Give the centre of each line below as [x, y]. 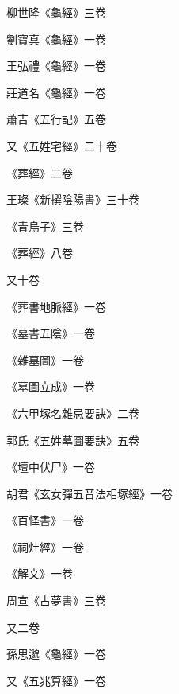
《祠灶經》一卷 [45, 546]
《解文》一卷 [40, 573]
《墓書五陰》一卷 [51, 333]
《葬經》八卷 [40, 253]
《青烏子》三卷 [45, 226]
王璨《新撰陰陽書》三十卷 [73, 199]
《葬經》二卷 [40, 172]
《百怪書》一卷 [45, 520]
